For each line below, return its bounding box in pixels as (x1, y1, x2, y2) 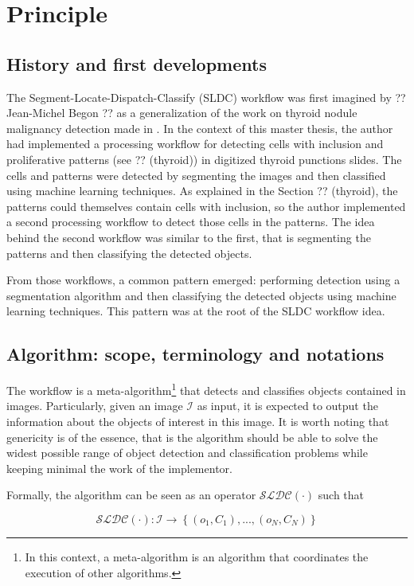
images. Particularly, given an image (6, 397, 183, 414)
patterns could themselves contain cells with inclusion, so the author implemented (6, 197, 406, 214)
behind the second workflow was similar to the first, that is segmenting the (6, 229, 371, 245)
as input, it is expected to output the (197, 397, 378, 414)
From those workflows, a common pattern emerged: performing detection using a (6, 272, 400, 288)
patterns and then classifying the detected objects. (6, 244, 252, 261)
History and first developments (6, 51, 267, 76)
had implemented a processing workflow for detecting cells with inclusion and (6, 135, 384, 152)
